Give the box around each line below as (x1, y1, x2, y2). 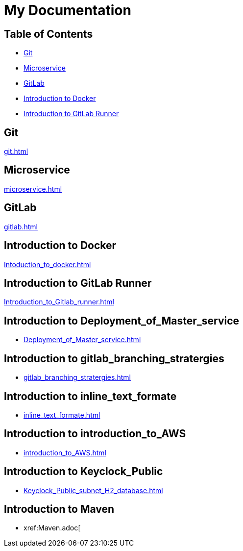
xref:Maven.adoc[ (24, 524, 81, 532)
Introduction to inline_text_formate (4, 390, 177, 402)
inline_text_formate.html (24, 410, 100, 419)
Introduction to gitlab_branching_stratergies (4, 352, 224, 365)
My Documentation (4, 2, 131, 19)
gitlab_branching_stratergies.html (24, 373, 131, 382)
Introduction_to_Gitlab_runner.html (4, 298, 114, 306)
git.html (4, 147, 28, 156)
